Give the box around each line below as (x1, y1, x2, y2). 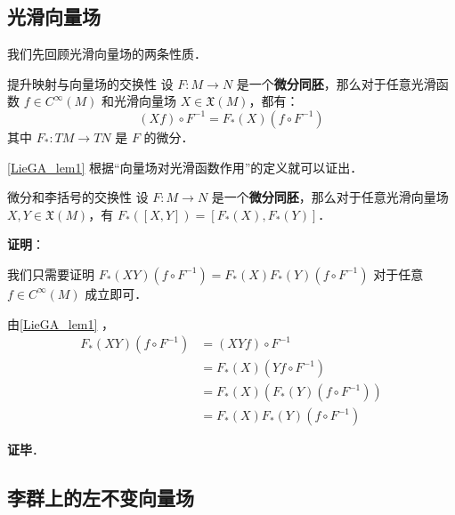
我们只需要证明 (7, 264, 94, 283)
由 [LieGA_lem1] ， (7, 314, 115, 333)
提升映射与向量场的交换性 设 (7, 74, 174, 93)
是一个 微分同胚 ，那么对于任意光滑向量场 (211, 188, 449, 206)
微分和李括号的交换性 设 (7, 188, 149, 206)
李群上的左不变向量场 (7, 484, 194, 511)
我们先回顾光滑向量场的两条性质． (7, 44, 207, 63)
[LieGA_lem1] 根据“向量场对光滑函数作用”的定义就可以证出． (7, 157, 363, 176)
